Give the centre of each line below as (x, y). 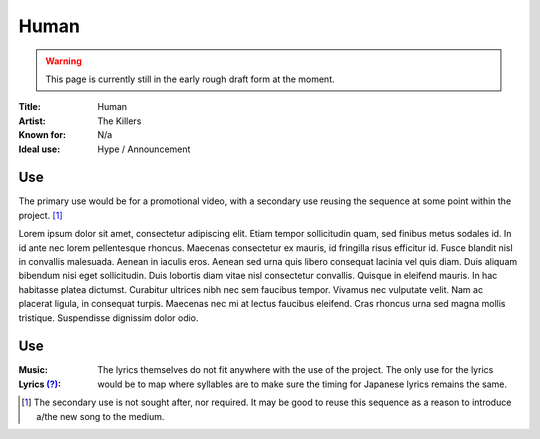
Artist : (32, 121)
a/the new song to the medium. (100, 416)
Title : (30, 107)
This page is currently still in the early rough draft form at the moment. (190, 79)
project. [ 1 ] (41, 215)
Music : (33, 370)
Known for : (42, 135)
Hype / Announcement (144, 149)
